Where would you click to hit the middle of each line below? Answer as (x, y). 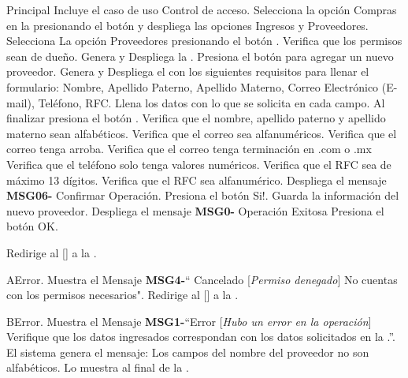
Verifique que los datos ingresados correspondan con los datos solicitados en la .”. (201, 337)
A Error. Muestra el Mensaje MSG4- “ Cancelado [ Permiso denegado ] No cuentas (202, 279)
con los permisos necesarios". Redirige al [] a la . (122, 295)
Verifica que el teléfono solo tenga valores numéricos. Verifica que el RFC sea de (199, 164)
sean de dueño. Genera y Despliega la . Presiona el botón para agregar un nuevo (200, 56)
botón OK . (32, 226)
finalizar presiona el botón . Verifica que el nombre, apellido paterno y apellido (196, 118)
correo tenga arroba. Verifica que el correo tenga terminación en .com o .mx (189, 149)
